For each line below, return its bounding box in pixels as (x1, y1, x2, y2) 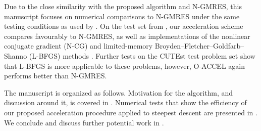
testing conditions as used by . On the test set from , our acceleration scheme (4, 21, 243, 31)
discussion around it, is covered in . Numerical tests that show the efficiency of (4, 97, 247, 108)
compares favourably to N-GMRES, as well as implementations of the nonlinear (4, 30, 250, 41)
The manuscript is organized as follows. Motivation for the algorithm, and (4, 87, 233, 98)
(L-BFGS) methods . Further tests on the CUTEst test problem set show (29, 50, 255, 61)
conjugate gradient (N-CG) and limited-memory (4, 40, 153, 51)
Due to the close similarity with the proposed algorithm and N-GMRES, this (4, 1, 242, 11)
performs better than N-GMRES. (4, 70, 107, 81)
